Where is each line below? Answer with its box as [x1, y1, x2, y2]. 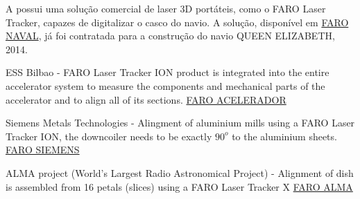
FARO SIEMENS [6, 142, 80, 157]
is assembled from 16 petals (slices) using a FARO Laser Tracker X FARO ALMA [6, 179, 353, 193]
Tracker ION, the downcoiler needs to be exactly [6, 129, 212, 143]
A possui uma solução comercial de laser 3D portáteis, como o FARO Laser [6, 1, 326, 15]
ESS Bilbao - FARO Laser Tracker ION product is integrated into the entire [6, 65, 329, 79]
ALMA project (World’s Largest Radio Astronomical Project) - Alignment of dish [6, 165, 354, 180]
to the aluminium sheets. [232, 129, 337, 143]
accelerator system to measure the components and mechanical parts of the [6, 78, 325, 93]
